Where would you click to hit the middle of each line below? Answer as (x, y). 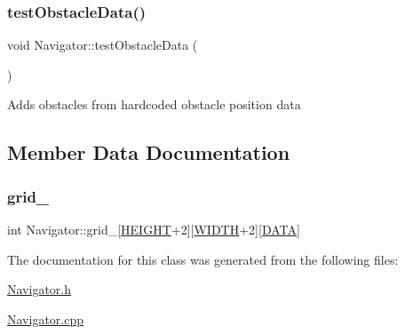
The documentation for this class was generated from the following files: (203, 259)
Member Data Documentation (149, 152)
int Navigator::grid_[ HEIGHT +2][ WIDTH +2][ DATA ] (154, 229)
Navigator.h (40, 289)
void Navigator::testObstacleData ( (103, 45)
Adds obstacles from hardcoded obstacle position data (154, 104)
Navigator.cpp (46, 318)
